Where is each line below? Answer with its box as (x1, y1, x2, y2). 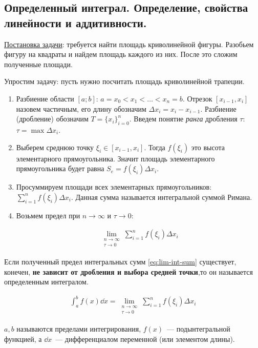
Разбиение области (16, 93, 74, 104)
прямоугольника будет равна (16, 163, 104, 174)
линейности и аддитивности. (4, 14, 147, 30)
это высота (191, 141, 225, 152)
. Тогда (144, 141, 165, 152)
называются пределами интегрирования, (16, 323, 141, 334)
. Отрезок (182, 93, 212, 104)
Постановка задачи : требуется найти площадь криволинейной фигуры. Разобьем (4, 38, 254, 49)
